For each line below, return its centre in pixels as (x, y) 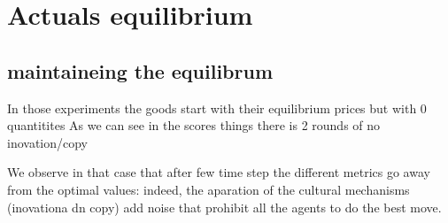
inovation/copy (48, 142)
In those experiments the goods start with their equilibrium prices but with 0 (217, 108)
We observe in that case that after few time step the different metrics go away (219, 172)
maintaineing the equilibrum (140, 70)
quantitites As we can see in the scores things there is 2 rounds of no (194, 125)
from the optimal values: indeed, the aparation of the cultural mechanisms (209, 189)
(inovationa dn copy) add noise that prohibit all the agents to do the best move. (224, 207)
